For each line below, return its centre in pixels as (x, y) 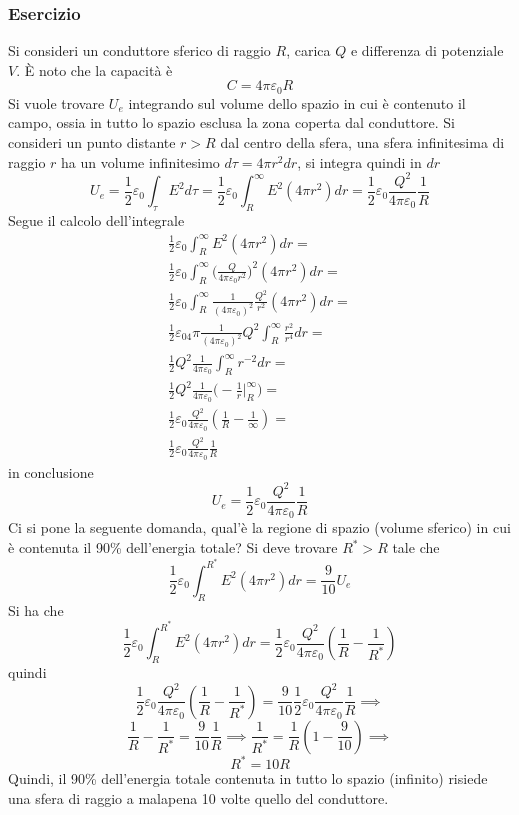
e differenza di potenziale (427, 50)
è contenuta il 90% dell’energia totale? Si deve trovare (173, 547)
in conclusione (51, 471)
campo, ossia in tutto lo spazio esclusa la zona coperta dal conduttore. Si (231, 122)
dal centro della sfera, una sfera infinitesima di (362, 142)
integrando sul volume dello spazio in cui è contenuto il (297, 102)
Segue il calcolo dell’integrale (96, 220)
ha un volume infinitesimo (140, 161)
